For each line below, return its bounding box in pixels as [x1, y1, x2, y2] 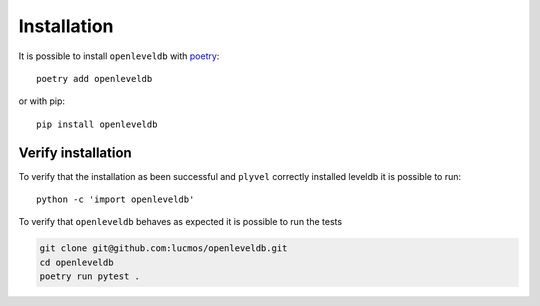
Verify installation [18, 144, 132, 161]
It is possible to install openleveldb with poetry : [18, 50, 220, 62]
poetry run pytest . [39, 271, 140, 282]
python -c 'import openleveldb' [36, 194, 195, 205]
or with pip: [18, 95, 65, 107]
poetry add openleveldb [36, 73, 153, 84]
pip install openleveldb [36, 118, 158, 130]
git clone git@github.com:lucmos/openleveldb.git [39, 243, 288, 254]
